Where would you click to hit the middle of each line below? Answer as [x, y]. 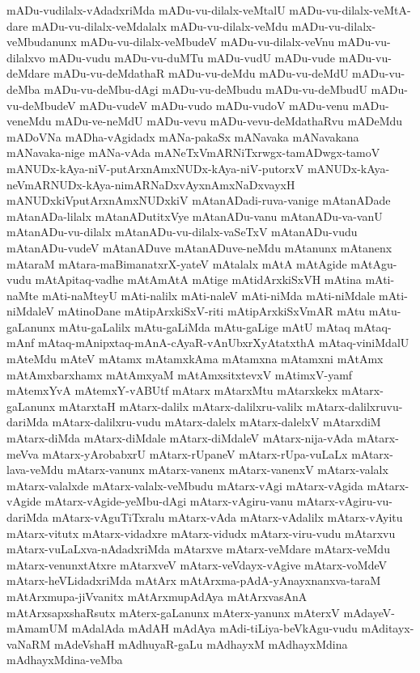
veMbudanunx [42, 42]
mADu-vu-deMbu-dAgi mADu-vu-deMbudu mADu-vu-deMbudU [206, 89]
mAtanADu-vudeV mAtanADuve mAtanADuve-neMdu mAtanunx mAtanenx [199, 247]
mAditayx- [388, 628]
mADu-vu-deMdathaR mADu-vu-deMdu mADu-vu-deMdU [201, 73]
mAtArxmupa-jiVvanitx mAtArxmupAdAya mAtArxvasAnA [157, 596]
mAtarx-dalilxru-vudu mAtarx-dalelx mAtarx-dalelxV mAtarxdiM [216, 422]
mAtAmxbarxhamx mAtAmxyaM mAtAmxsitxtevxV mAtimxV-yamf [180, 374]
